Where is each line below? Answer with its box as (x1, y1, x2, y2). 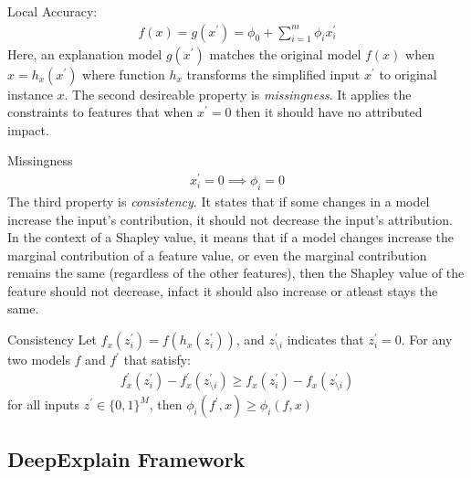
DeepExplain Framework (7, 444, 246, 473)
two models (7, 350, 70, 369)
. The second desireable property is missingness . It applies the (64, 84, 412, 103)
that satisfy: (123, 350, 191, 369)
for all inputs (7, 395, 80, 414)
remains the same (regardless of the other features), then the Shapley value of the (7, 263, 465, 282)
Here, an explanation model (7, 44, 162, 63)
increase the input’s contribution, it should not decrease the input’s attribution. (7, 209, 453, 228)
